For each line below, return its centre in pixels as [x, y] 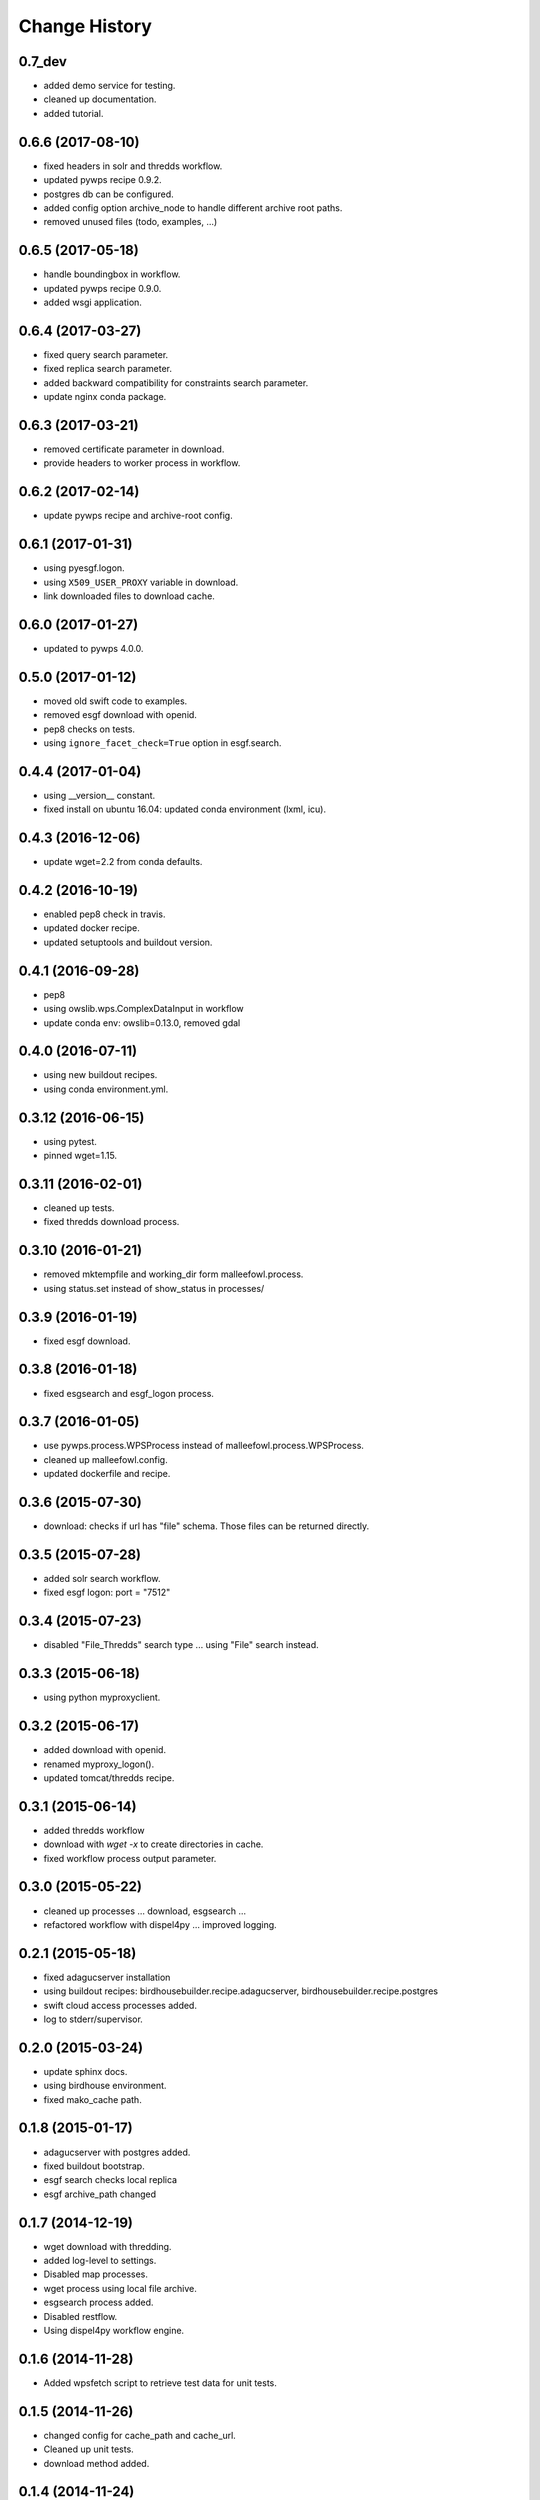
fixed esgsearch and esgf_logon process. [129, 1393]
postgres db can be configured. [108, 194]
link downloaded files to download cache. [129, 596]
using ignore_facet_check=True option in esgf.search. [162, 742]
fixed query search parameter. [106, 354]
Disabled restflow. [80, 2316]
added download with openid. [105, 1750]
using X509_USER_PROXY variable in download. [141, 582]
